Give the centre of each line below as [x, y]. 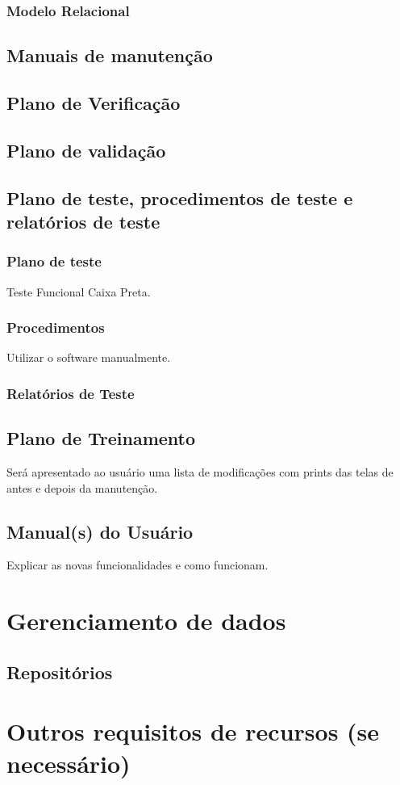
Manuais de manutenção [110, 55]
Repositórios [60, 672]
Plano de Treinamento [101, 438]
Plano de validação [86, 150]
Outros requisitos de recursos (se [193, 731]
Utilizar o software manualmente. [89, 357]
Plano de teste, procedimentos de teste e [180, 197]
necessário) [69, 763]
